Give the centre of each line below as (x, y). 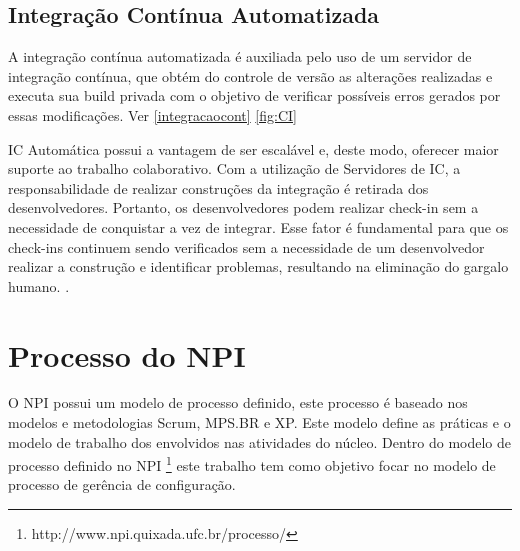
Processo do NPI (127, 354)
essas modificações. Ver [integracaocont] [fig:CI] (152, 114)
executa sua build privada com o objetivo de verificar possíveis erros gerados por (254, 95)
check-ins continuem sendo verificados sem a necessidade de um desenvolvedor (246, 246)
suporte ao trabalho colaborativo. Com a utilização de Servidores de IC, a (234, 168)
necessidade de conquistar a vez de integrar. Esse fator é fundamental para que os (258, 226)
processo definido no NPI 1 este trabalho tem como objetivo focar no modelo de (252, 463)
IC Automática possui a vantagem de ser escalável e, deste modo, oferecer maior (253, 148)
